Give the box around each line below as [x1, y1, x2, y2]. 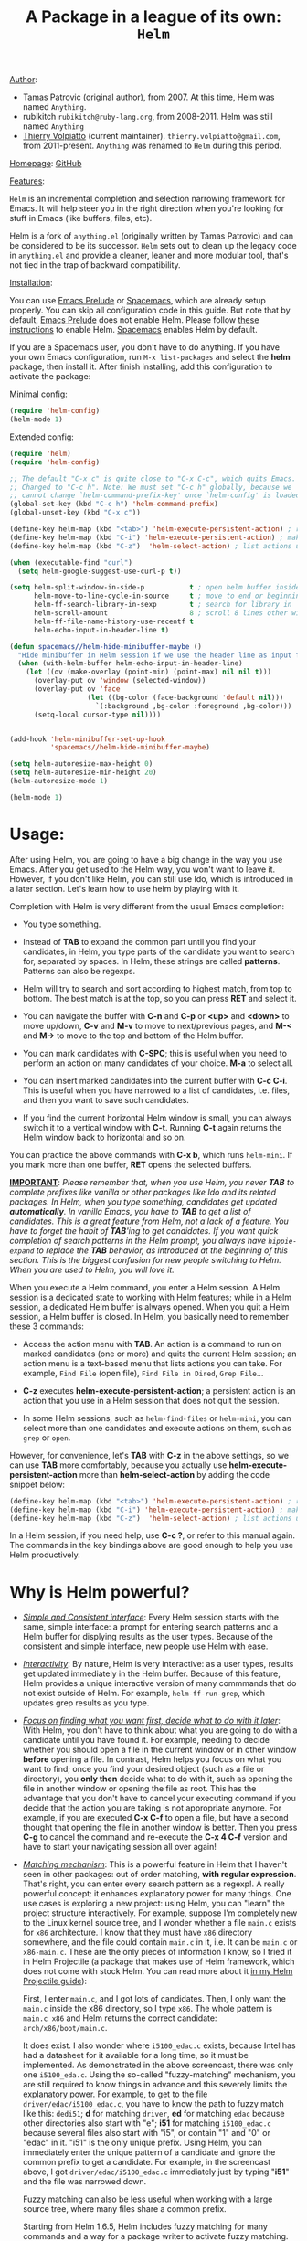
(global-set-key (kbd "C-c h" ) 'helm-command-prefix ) [9, 500, 219, 509]
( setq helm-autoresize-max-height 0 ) [9, 759, 153, 769]
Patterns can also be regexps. [22, 965, 135, 976]
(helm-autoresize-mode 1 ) [9, 777, 108, 786]
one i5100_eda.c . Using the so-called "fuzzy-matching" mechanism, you [22, 2069, 296, 2080]
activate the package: [9, 371, 91, 382]
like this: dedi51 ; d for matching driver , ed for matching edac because [22, 2108, 285, 2119]
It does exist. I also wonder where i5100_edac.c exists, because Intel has [22, 2040, 296, 2051]
